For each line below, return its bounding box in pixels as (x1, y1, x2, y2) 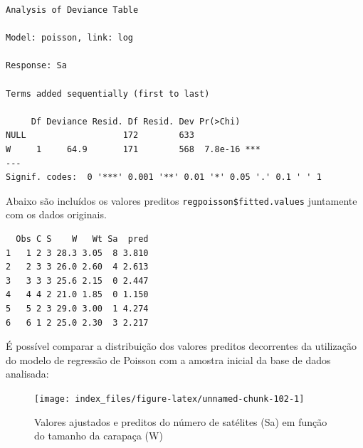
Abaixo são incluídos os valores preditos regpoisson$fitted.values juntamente (6, 193, 357, 208)
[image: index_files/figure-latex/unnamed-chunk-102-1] (34, 393, 305, 404)
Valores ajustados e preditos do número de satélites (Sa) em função (34, 414, 327, 429)
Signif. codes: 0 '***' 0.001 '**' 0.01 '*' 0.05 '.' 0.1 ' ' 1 (6, 172, 322, 183)
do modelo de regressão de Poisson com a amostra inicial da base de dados (6, 352, 331, 367)
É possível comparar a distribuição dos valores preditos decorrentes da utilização (6, 338, 357, 353)
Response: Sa (6, 60, 67, 71)
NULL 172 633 (6, 130, 194, 141)
